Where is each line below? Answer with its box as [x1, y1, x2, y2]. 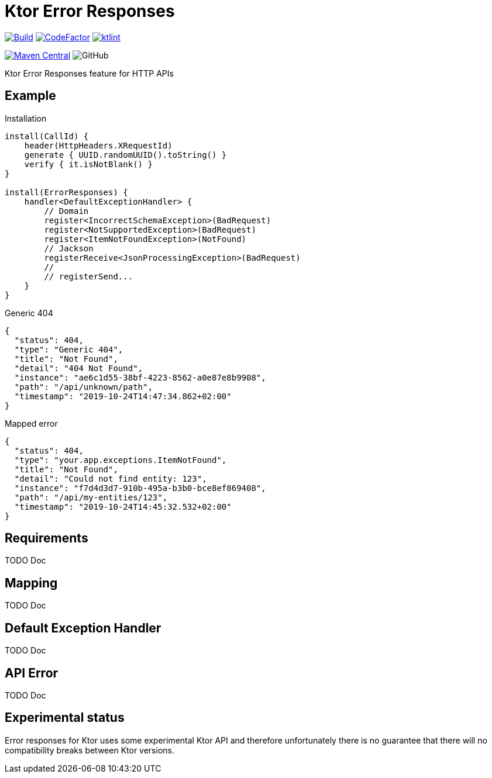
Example [5, 88, 56, 103]
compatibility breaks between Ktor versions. [5, 745, 174, 755]
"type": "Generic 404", [14, 344, 123, 354]
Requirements [5, 531, 88, 546]
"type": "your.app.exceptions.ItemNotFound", [14, 455, 227, 465]
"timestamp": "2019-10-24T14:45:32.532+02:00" [14, 502, 232, 511]
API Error [5, 665, 59, 680]
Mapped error [5, 418, 58, 428]
